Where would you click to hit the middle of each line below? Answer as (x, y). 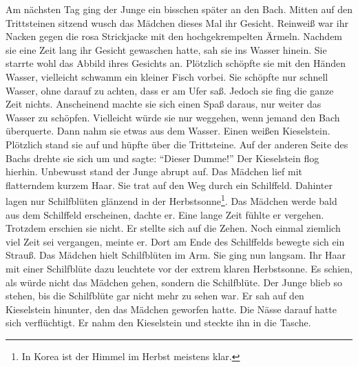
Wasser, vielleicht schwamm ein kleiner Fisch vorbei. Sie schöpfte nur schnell (167, 76)
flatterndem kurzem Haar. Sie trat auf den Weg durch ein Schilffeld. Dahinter (169, 185)
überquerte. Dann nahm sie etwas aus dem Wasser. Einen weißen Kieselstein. (168, 131)
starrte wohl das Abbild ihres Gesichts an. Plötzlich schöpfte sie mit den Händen (176, 63)
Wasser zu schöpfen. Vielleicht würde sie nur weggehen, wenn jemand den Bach (173, 117)
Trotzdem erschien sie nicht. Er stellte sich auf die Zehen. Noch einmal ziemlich (173, 228)
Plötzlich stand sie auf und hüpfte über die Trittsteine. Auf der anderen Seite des (177, 144)
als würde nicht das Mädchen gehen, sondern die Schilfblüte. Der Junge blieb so (174, 282)
